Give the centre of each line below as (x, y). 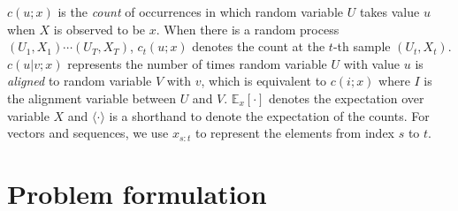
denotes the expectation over (347, 98)
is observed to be (99, 29)
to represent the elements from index (294, 133)
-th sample (362, 46)
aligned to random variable (80, 81)
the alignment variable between (92, 98)
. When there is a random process (248, 29)
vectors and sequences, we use (88, 133)
